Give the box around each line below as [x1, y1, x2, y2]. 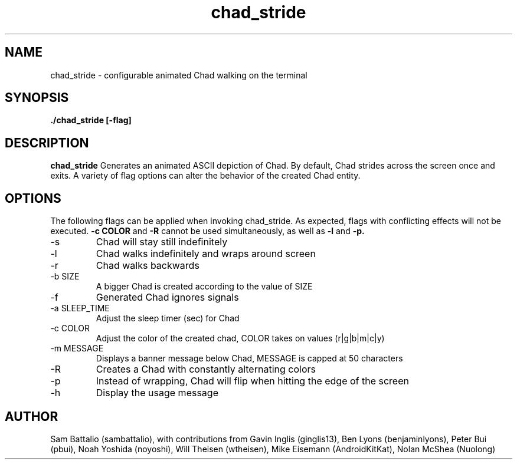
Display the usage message [96, 387, 218, 399]
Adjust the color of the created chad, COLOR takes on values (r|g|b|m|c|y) [96, 333, 385, 344]
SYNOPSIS [5, 90, 69, 106]
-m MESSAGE [50, 343, 104, 354]
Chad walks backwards [96, 259, 199, 272]
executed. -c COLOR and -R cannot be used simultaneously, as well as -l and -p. [50, 226, 365, 236]
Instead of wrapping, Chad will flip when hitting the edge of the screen [96, 375, 409, 387]
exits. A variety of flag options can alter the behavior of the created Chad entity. [50, 170, 361, 181]
